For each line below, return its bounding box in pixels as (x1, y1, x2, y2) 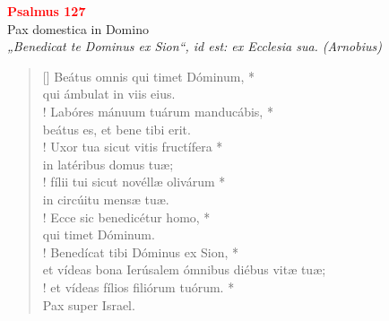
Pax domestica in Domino (7, 19, 149, 38)
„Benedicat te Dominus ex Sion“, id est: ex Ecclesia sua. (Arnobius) (7, 37, 382, 56)
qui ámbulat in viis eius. (42, 84, 176, 103)
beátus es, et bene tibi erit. (42, 119, 191, 138)
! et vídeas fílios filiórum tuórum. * (42, 277, 235, 296)
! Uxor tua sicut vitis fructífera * (42, 137, 223, 156)
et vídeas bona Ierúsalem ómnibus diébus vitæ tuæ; (42, 260, 326, 279)
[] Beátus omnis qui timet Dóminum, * (42, 66, 255, 85)
